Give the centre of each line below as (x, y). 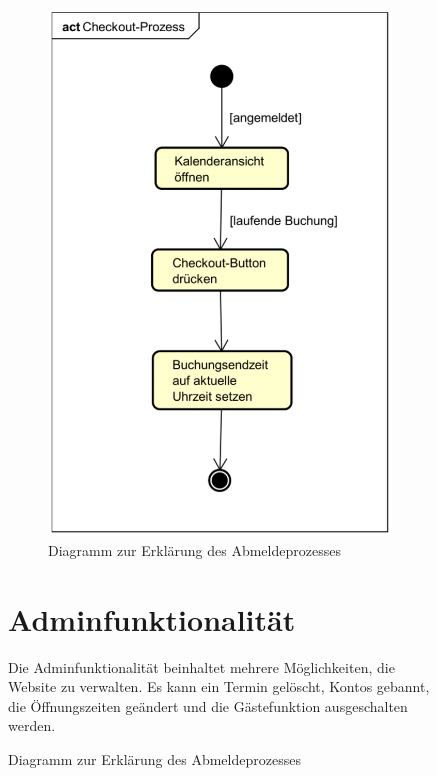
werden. (32, 725)
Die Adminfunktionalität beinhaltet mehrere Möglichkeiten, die (201, 666)
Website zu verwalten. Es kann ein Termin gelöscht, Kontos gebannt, (219, 686)
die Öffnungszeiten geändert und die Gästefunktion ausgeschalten (208, 705)
